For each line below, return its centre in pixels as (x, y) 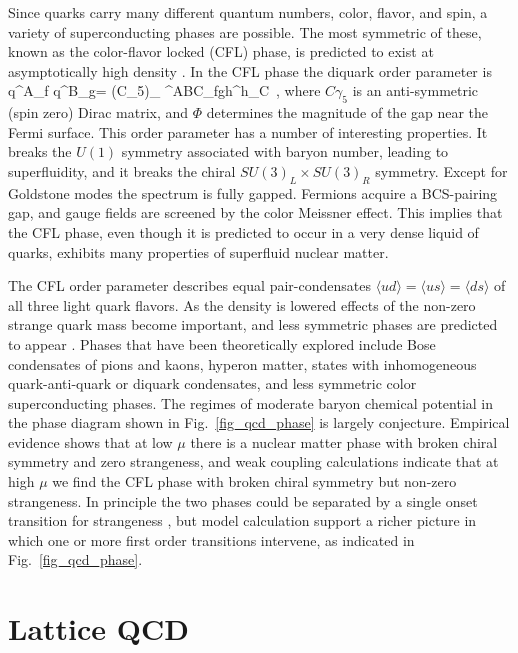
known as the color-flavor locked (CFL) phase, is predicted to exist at (221, 51)
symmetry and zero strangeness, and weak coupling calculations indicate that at (253, 461)
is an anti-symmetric (415, 90)
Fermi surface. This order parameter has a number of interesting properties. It (248, 131)
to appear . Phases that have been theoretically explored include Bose (222, 343)
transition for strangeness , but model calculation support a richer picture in (242, 520)
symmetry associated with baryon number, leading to (285, 151)
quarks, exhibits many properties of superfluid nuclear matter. (198, 251)
